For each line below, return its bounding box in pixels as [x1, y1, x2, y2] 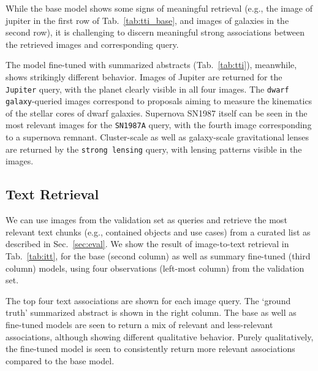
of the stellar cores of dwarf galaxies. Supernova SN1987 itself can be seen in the [6, 106, 308, 119]
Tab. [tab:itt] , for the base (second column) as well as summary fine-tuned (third [6, 249, 311, 262]
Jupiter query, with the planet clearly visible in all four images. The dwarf [6, 82, 289, 95]
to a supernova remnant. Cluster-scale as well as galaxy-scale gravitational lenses [6, 131, 309, 143]
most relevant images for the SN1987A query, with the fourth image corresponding [6, 118, 312, 131]
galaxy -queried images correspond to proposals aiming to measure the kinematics [6, 94, 312, 107]
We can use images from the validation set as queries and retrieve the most [6, 213, 287, 226]
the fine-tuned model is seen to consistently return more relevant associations [6, 342, 295, 355]
